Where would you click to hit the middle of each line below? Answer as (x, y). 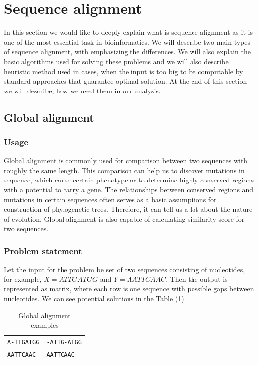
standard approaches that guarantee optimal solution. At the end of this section (126, 81)
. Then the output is (197, 279)
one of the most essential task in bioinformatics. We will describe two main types (127, 42)
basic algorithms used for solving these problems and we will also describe (116, 61)
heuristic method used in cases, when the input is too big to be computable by (124, 71)
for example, (23, 279)
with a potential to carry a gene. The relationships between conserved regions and (129, 190)
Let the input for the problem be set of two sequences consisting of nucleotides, (125, 269)
